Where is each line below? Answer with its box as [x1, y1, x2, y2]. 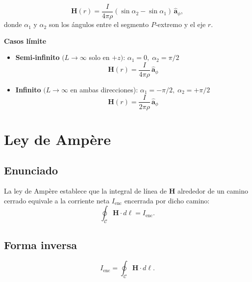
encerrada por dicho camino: [124, 195, 210, 205]
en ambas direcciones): [70, 84, 138, 94]
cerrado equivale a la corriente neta [4, 195, 110, 205]
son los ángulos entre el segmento [49, 19, 149, 29]
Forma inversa [4, 237, 77, 252]
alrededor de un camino [177, 186, 248, 196]
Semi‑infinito [15, 52, 60, 62]
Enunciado [4, 163, 58, 178]
